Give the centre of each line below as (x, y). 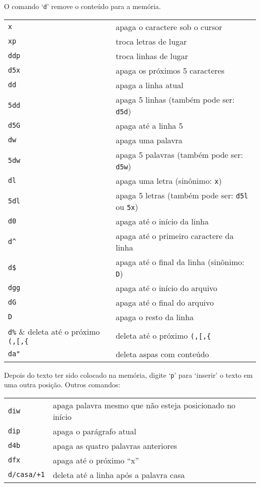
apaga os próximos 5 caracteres (170, 70)
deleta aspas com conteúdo (162, 354)
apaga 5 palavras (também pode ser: (179, 154)
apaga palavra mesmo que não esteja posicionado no (144, 405)
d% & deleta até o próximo (54, 331)
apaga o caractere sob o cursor (169, 27)
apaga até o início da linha (162, 221)
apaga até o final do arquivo (165, 302)
